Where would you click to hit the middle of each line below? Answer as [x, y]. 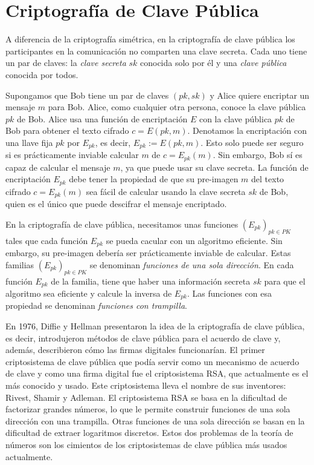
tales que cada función [47, 240]
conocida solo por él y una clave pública [213, 63]
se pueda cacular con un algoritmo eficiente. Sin [194, 240]
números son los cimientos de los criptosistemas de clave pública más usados [146, 444]
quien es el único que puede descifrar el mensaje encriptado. [116, 204]
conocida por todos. [42, 74]
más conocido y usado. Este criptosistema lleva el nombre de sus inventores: [146, 385]
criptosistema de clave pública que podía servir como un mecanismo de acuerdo [152, 361]
